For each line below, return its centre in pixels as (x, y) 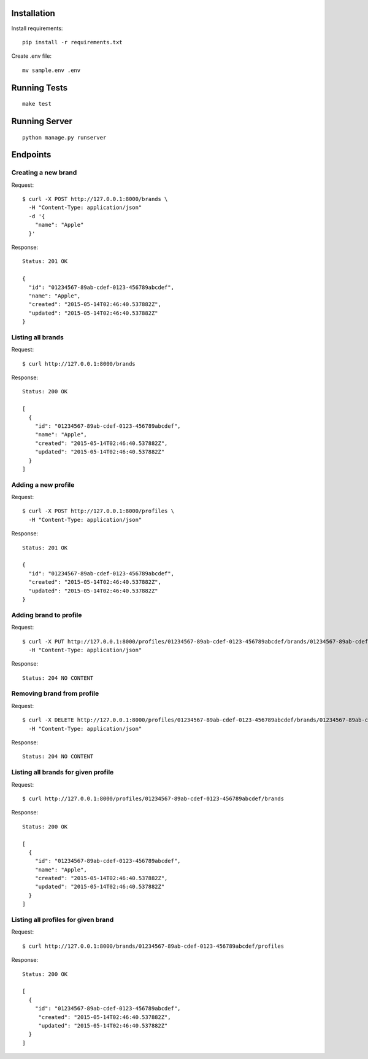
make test (37, 104)
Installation (33, 13)
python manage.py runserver (64, 137)
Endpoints (31, 155)
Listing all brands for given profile (63, 773)
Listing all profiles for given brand (63, 920)
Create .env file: (32, 56)
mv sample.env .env (52, 70)
